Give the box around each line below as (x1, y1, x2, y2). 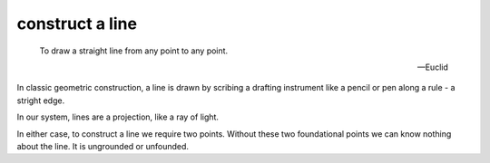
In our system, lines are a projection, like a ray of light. (16, 111, 220, 122)
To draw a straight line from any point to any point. (39, 45, 229, 56)
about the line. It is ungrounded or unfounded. (16, 140, 190, 151)
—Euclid (416, 62, 448, 72)
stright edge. (16, 95, 65, 106)
